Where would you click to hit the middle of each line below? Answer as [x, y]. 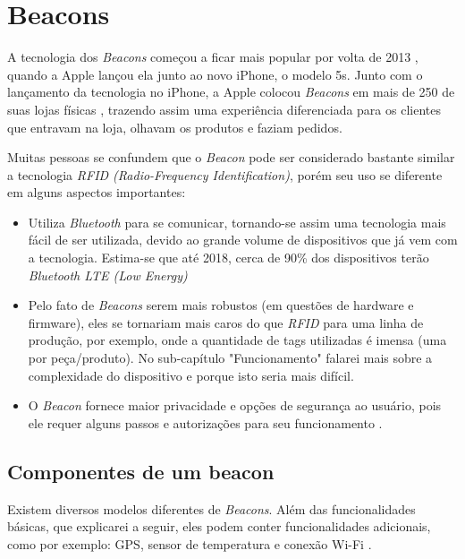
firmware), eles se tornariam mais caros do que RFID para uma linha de [226, 322]
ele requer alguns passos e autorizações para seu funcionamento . [205, 422]
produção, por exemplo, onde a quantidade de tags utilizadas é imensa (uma [237, 340]
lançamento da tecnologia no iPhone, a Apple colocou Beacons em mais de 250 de [231, 92]
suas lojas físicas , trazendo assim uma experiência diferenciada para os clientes [224, 109]
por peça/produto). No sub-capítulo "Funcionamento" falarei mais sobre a [230, 358]
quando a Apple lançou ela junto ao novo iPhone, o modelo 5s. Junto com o [215, 74]
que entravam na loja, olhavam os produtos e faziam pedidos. [175, 127]
